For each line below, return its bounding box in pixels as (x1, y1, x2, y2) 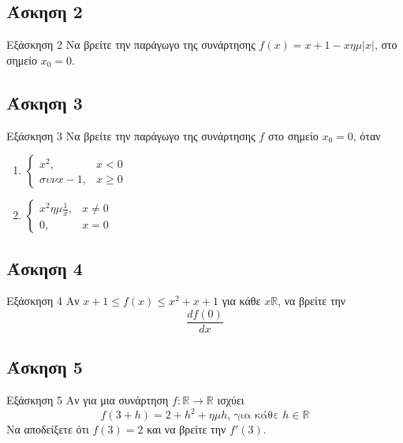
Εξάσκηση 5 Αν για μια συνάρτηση (6, 392, 169, 408)
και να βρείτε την (147, 421, 226, 437)
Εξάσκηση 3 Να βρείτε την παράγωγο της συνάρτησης (6, 127, 256, 143)
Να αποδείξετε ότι (6, 421, 89, 437)
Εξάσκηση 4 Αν (6, 292, 80, 309)
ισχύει (217, 392, 244, 408)
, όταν (353, 127, 381, 143)
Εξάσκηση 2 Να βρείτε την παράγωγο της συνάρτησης (6, 36, 256, 53)
